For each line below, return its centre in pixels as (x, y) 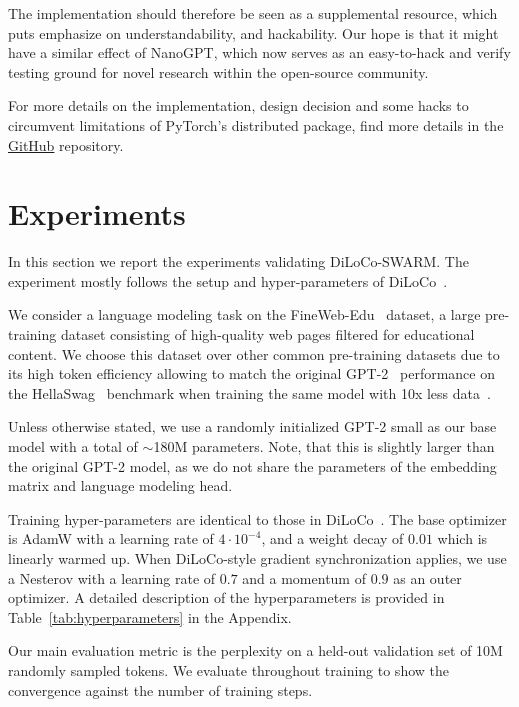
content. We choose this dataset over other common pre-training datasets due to (254, 353)
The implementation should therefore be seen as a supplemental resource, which (253, 13)
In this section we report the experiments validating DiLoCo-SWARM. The (238, 261)
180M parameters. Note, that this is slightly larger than (324, 446)
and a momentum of (304, 577)
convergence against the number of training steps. (160, 689)
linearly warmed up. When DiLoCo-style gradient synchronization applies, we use (257, 558)
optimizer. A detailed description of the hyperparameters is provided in (226, 597)
